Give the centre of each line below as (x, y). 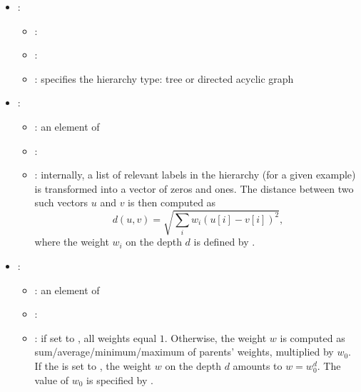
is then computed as (172, 202)
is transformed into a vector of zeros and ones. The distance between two (194, 188)
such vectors (61, 202)
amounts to (258, 366)
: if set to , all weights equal (96, 337)
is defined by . (224, 242)
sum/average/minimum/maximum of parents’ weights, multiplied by (184, 352)
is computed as (312, 337)
